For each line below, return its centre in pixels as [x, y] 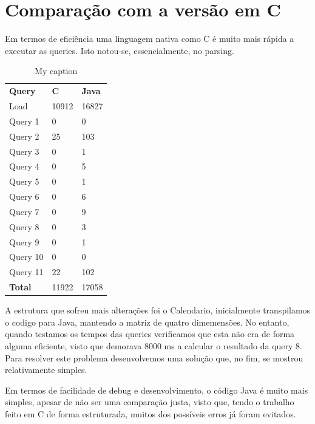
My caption [56, 71]
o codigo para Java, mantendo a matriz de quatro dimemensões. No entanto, [147, 322]
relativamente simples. [46, 370]
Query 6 [24, 197]
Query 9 [24, 241]
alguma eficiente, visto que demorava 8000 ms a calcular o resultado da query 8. [154, 346]
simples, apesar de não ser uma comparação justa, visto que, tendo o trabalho [150, 402]
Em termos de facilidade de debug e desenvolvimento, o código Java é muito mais [157, 390]
